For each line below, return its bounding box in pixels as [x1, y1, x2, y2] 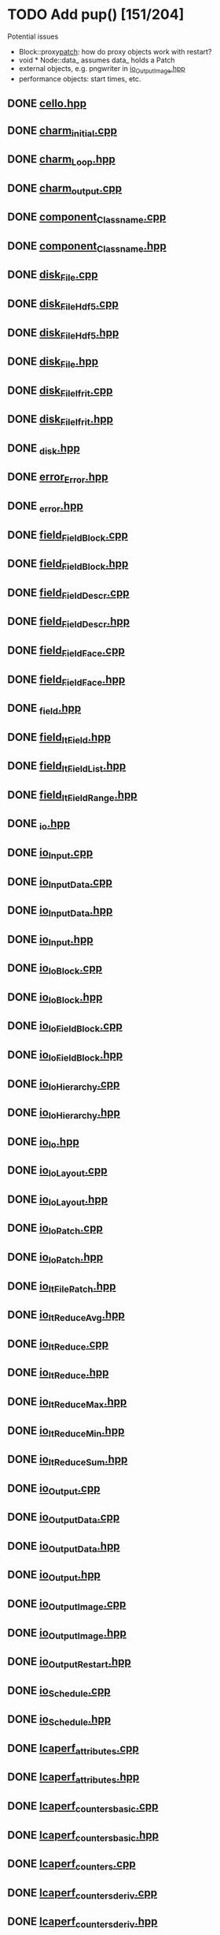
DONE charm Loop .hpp [7, 152, 115, 168]
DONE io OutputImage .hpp [7, 1626, 126, 1641]
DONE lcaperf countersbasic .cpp [7, 1799, 159, 1815]
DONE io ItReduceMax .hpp [7, 1394, 127, 1410]
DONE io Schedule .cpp [7, 1683, 111, 1699]
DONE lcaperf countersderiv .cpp [7, 1886, 158, 1901]
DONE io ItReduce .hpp [7, 1366, 109, 1382]
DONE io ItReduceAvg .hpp [7, 1308, 125, 1323]
